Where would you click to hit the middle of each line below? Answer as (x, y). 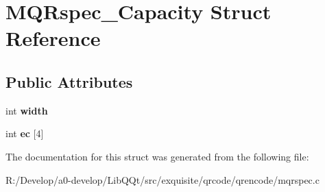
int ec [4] (25, 133)
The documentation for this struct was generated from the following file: (157, 156)
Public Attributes (69, 81)
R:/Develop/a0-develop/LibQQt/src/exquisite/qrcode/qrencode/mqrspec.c (162, 179)
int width (27, 110)
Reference (53, 38)
